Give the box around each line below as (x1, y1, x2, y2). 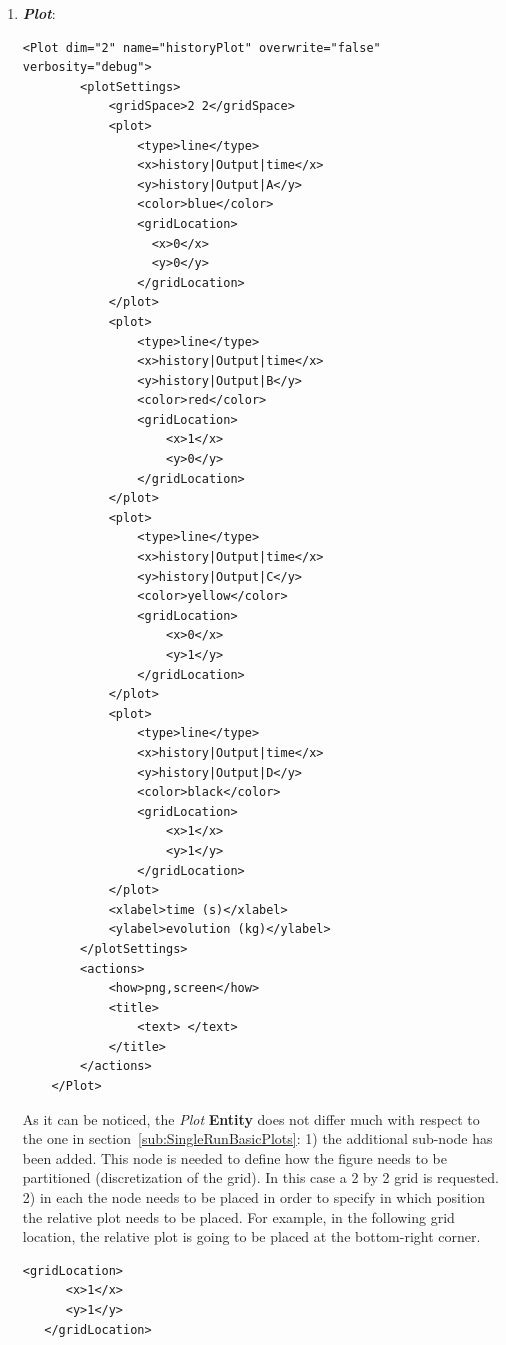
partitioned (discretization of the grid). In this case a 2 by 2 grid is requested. (22, 1167, 499, 1188)
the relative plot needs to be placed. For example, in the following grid (22, 1206, 455, 1227)
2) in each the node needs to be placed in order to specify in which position (22, 1187, 486, 1208)
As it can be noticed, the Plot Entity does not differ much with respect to (22, 1108, 480, 1129)
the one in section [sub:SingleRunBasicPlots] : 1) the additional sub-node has (22, 1128, 493, 1149)
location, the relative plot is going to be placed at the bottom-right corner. (22, 1226, 481, 1247)
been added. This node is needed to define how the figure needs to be (22, 1147, 447, 1168)
